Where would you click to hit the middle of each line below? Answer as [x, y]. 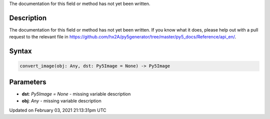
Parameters [28, 82]
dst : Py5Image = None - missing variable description [76, 94]
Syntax [20, 51]
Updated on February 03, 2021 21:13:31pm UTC [58, 110]
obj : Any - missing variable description [62, 101]
